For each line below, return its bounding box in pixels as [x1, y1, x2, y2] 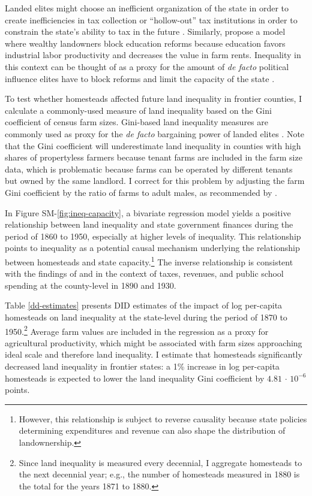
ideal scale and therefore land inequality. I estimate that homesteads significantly [5, 348, 302, 361]
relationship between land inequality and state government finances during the [5, 218, 293, 231]
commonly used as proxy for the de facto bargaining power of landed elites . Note [5, 127, 305, 140]
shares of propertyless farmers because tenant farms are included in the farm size [5, 151, 302, 164]
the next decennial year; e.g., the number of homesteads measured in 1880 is [19, 468, 300, 480]
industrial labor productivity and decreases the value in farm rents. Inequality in [5, 49, 301, 61]
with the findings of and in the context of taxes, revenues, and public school [5, 267, 284, 280]
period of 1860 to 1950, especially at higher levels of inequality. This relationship [5, 229, 301, 242]
